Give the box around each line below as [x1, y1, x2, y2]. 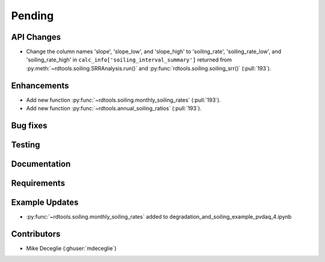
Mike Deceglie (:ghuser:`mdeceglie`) [26, 245, 117, 252]
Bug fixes [11, 120, 48, 131]
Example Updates [11, 198, 79, 208]
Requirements [11, 178, 66, 188]
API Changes [11, 32, 61, 42]
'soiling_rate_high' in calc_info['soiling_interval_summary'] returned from [26, 56, 232, 63]
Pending [11, 9, 54, 22]
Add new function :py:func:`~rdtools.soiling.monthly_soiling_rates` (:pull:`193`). [26, 96, 221, 104]
